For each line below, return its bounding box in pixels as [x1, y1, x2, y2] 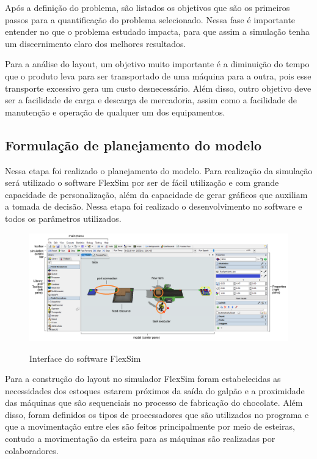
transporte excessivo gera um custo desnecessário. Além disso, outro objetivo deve [5, 81, 312, 94]
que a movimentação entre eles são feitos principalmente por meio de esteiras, [5, 420, 295, 433]
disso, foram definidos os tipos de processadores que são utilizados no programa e [5, 408, 309, 420]
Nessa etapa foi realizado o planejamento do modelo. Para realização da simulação [5, 164, 313, 177]
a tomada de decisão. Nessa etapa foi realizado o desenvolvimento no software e [5, 200, 302, 213]
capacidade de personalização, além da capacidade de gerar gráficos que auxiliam [5, 188, 308, 200]
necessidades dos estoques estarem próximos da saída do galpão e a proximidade [5, 384, 305, 397]
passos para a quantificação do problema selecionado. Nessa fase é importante [5, 13, 296, 26]
